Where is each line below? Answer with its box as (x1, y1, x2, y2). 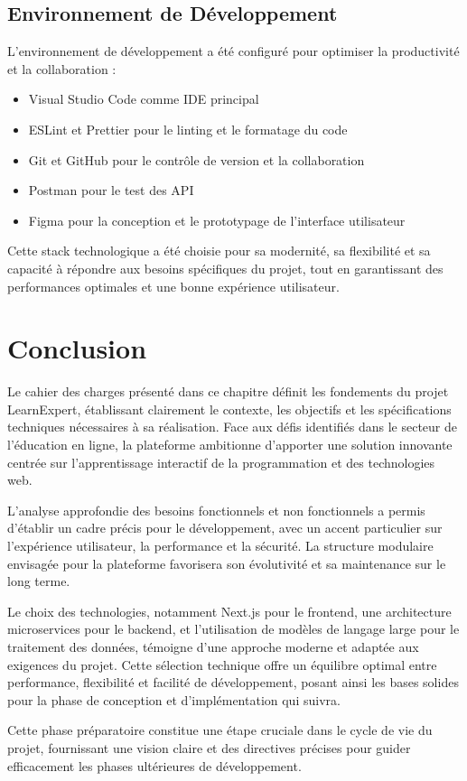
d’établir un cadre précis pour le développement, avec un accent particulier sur (7, 518, 443, 537)
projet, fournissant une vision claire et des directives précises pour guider (7, 738, 411, 757)
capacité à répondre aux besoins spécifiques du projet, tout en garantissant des (7, 258, 444, 277)
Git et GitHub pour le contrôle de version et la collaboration (28, 150, 365, 169)
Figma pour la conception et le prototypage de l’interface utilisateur (28, 210, 406, 229)
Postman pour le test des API (28, 181, 194, 200)
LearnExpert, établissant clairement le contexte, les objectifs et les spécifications (7, 399, 452, 418)
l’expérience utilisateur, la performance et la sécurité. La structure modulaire (7, 536, 434, 555)
